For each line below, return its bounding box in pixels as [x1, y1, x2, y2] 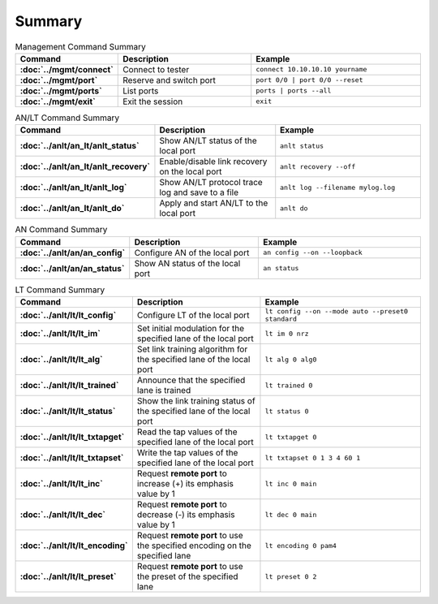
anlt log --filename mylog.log [280, 183, 396, 192]
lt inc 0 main [264, 479, 317, 488]
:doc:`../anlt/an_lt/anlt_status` [19, 140, 140, 152]
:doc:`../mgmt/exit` [19, 96, 97, 107]
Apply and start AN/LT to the [159, 197, 268, 209]
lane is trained [136, 385, 191, 396]
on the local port [159, 166, 222, 178]
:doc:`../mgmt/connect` [19, 63, 114, 75]
